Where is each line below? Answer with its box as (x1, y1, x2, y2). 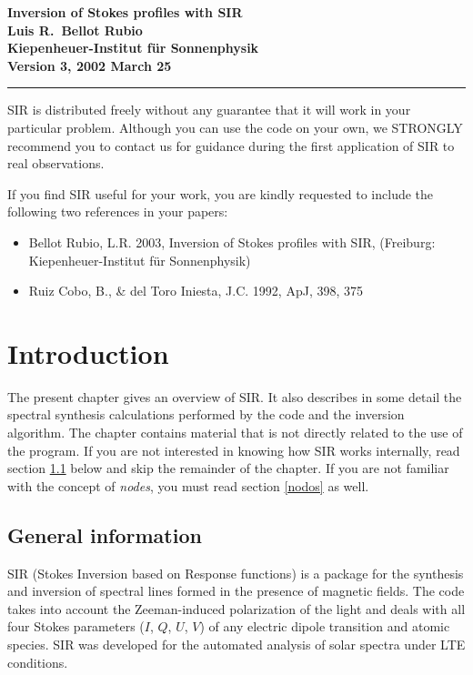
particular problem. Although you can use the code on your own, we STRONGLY (7, 117, 463, 136)
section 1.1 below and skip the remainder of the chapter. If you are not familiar (7, 458, 449, 478)
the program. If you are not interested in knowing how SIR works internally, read (7, 440, 460, 459)
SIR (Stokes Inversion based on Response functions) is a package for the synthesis (7, 563, 464, 582)
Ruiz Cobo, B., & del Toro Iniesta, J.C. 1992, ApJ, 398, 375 (28, 281, 364, 300)
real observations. (7, 154, 105, 173)
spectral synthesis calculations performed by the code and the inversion (7, 405, 405, 424)
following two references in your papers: (7, 202, 228, 221)
